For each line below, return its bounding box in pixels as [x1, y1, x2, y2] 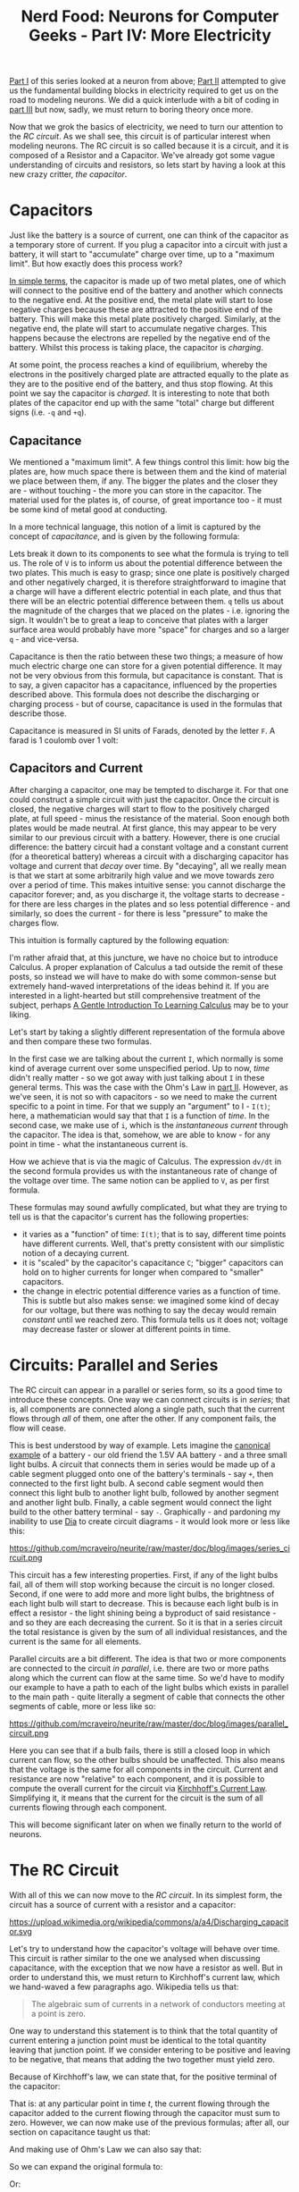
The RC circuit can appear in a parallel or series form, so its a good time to [9, 1384, 283, 1395]
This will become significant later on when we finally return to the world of [9, 1819, 282, 1830]
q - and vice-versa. [9, 633, 79, 645]
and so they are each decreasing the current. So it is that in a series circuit [9, 1616, 283, 1628]
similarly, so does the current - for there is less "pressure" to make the [9, 907, 268, 918]
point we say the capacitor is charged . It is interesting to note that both [9, 388, 270, 399]
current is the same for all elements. [9, 1636, 142, 1647]
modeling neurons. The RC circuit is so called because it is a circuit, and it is [9, 140, 289, 151]
